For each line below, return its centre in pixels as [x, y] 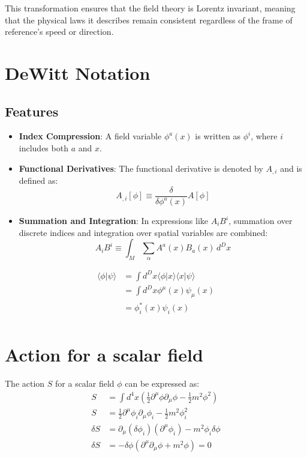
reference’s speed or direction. [59, 32]
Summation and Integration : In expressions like [114, 220]
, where [264, 136]
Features [32, 111]
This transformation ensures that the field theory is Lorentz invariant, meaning [150, 8]
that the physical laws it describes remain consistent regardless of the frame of [149, 20]
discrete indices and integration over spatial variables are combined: [143, 232]
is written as [218, 136]
